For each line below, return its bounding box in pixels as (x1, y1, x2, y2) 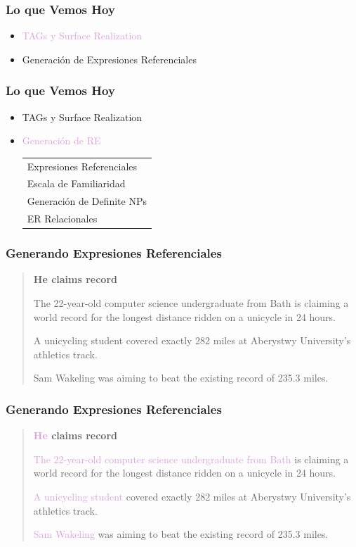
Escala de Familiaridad (27, 176, 126, 191)
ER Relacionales (27, 211, 98, 226)
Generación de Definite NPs (27, 194, 147, 208)
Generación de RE (22, 133, 101, 148)
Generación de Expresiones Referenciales (22, 51, 197, 66)
